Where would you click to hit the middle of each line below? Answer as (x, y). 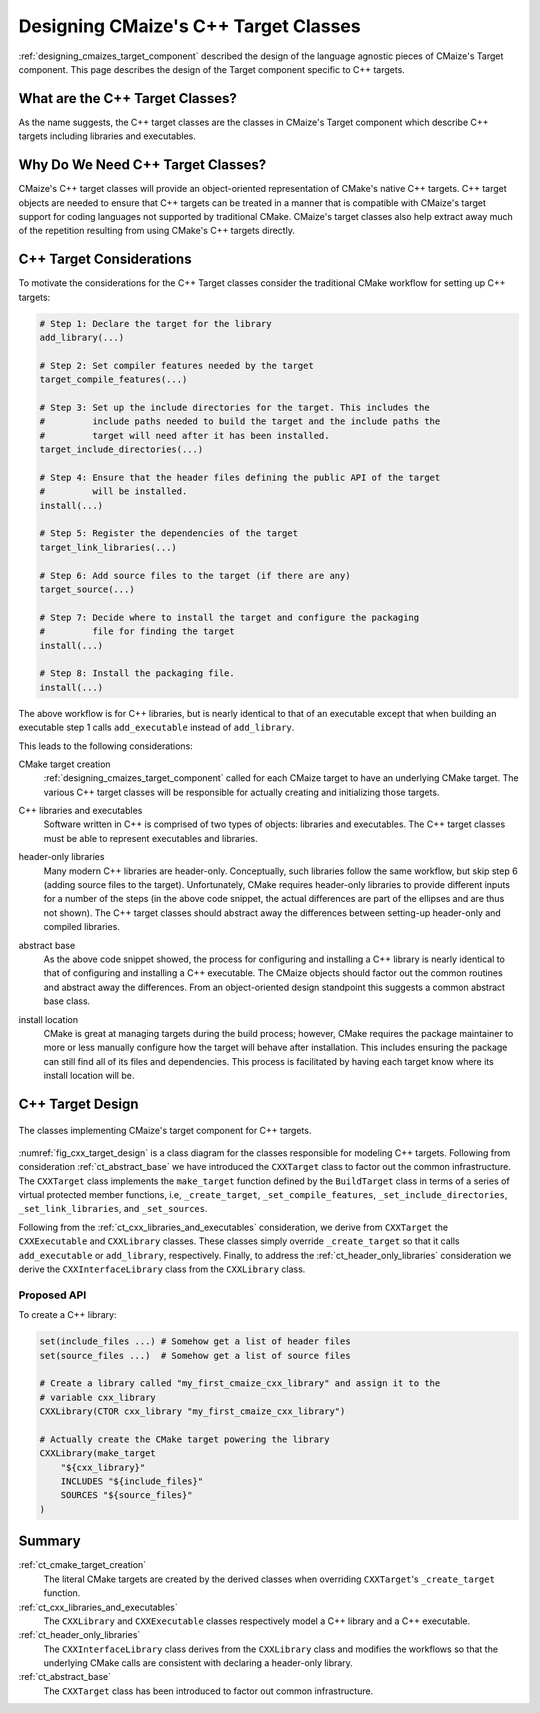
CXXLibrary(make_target (98, 1453)
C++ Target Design (78, 1103)
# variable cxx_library (98, 1397)
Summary (49, 1541)
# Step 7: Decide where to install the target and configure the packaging (229, 617)
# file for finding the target (137, 631)
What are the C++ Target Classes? (127, 98)
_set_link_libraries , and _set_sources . (113, 1209)
